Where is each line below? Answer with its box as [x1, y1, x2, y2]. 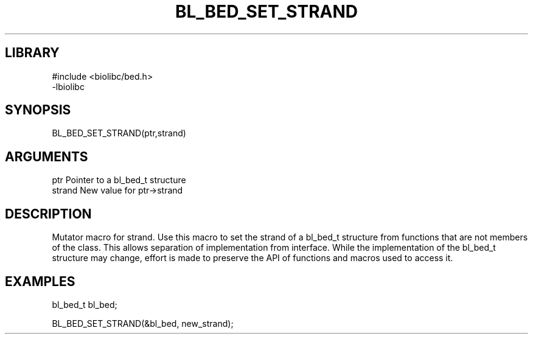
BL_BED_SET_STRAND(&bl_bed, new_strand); [52, 318, 234, 329]
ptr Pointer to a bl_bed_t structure [52, 175, 186, 186]
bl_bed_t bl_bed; [52, 299, 117, 310]
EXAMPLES [5, 273, 75, 289]
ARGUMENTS [5, 149, 88, 164]
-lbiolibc [52, 81, 85, 92]
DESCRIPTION [5, 206, 92, 222]
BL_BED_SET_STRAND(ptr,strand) [52, 128, 186, 139]
